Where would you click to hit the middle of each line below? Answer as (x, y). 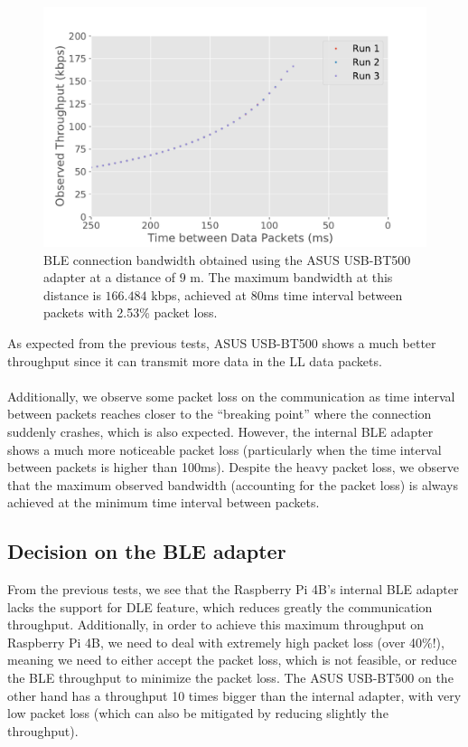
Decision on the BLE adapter (147, 551)
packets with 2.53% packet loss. (131, 312)
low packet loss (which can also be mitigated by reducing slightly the (198, 713)
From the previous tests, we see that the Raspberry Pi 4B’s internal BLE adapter (233, 589)
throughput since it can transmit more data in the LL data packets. (195, 360)
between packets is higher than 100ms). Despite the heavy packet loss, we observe (234, 467)
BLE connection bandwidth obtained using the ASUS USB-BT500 (227, 259)
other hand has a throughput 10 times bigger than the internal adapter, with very (234, 695)
